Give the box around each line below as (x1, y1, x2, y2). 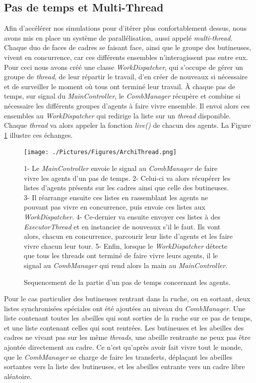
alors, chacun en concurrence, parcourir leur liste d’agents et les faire (24, 231, 233, 241)
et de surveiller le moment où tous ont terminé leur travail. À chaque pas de (4, 81, 235, 91)
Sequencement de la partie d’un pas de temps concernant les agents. (24, 276, 231, 287)
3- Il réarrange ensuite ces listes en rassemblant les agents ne (24, 192, 208, 202)
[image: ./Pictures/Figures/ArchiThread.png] (24, 149, 177, 156)
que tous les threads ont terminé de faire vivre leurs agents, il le (24, 250, 218, 261)
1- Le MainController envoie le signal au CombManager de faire (24, 163, 218, 173)
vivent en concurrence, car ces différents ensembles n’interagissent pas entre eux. (4, 52, 248, 62)
